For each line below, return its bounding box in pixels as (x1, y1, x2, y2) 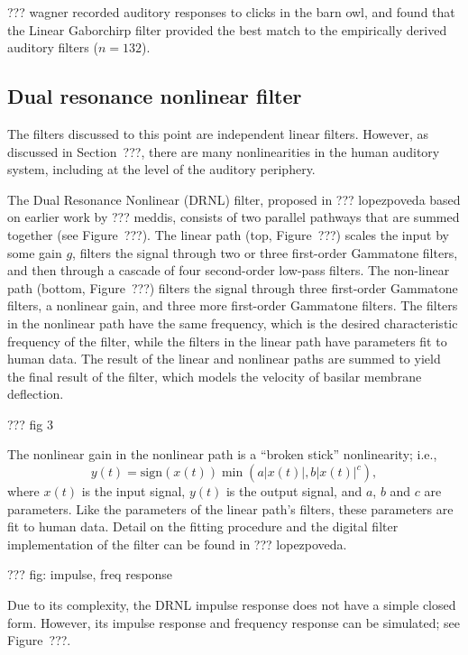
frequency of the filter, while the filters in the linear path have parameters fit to (7, 331, 447, 350)
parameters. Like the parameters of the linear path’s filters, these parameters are (7, 499, 454, 518)
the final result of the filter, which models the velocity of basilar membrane (7, 366, 422, 385)
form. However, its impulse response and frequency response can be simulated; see (7, 613, 461, 632)
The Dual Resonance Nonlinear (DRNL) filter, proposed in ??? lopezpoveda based (7, 189, 461, 208)
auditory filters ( (7, 38, 98, 57)
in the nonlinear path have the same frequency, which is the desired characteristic (7, 313, 458, 332)
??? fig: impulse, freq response (7, 565, 173, 584)
